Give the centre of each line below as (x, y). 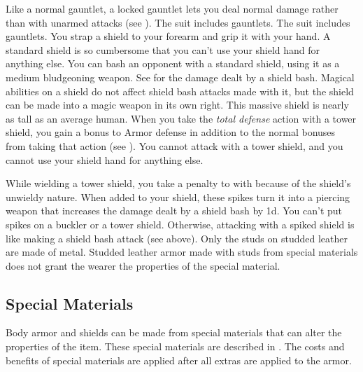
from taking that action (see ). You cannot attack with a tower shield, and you (175, 145)
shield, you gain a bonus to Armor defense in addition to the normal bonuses (171, 132)
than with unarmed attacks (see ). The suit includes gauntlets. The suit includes (178, 22)
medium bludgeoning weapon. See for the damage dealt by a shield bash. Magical (180, 77)
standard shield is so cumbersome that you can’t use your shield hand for (163, 49)
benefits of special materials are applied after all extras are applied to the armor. (179, 360)
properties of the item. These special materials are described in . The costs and (175, 346)
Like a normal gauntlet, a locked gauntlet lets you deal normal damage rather (172, 8)
